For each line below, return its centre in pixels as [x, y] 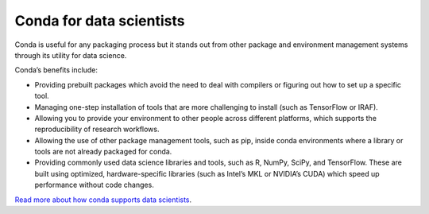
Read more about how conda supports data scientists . [103, 200]
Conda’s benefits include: [56, 70]
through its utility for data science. [71, 55]
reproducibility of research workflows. [97, 129]
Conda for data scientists [100, 21]
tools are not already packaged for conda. [103, 152]
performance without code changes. [94, 185]
